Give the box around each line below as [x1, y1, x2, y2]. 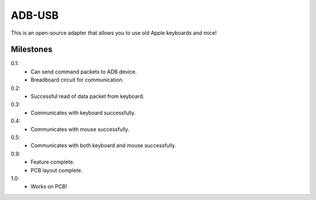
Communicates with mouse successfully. [30, 126, 130, 133]
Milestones [11, 45, 53, 55]
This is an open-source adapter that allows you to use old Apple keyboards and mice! [11, 29, 217, 36]
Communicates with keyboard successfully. [30, 109, 136, 116]
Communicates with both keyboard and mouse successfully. [30, 142, 177, 149]
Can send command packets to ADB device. [30, 68, 137, 75]
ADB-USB [11, 9, 59, 22]
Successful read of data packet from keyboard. [30, 93, 145, 100]
